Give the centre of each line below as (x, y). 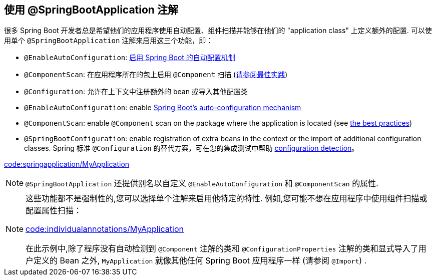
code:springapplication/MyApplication (67, 164)
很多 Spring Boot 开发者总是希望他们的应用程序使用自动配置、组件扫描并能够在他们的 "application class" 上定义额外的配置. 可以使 (218, 31)
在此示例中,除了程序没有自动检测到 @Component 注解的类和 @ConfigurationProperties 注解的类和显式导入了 (222, 249)
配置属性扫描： (54, 211)
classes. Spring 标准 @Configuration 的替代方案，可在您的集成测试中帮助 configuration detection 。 (191, 148)
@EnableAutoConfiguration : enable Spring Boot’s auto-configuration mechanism (163, 108)
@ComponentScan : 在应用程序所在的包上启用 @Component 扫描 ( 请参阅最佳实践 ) (156, 75)
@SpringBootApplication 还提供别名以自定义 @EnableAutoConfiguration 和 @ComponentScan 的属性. (202, 184)
